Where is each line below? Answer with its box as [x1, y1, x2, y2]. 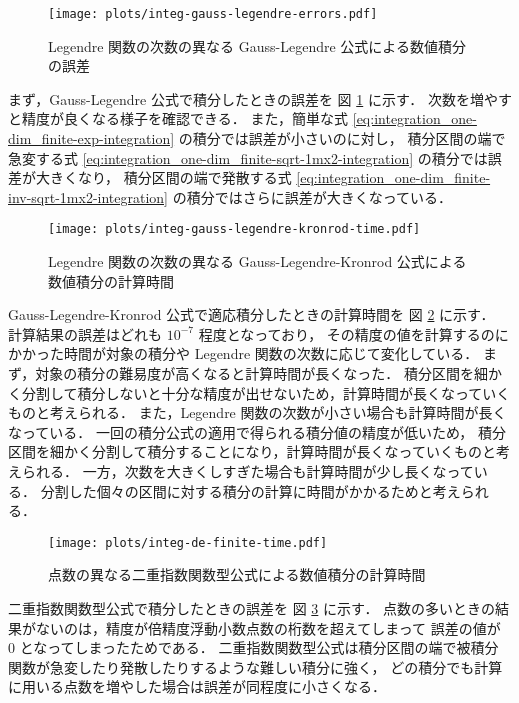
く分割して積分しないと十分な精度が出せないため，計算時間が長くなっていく [8, 382, 511, 403]
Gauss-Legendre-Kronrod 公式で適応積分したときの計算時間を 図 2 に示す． [8, 304, 495, 325]
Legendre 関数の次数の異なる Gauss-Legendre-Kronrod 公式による [48, 251, 467, 272]
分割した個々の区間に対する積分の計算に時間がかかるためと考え [40, 480, 461, 501]
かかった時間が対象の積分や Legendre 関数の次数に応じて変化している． [8, 343, 479, 364]
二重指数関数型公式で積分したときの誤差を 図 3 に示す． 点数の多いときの [8, 598, 496, 619]
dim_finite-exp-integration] [8, 128, 175, 149]
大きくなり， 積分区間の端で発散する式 [35, 167, 292, 188]
